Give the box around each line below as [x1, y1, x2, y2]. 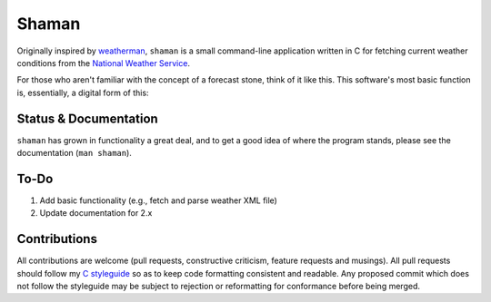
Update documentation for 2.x [39, 208, 153, 219]
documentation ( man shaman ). [16, 148, 132, 159]
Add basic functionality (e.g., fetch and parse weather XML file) [39, 195, 277, 206]
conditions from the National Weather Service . [16, 57, 191, 68]
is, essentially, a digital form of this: [16, 87, 149, 98]
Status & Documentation [16, 111, 158, 126]
